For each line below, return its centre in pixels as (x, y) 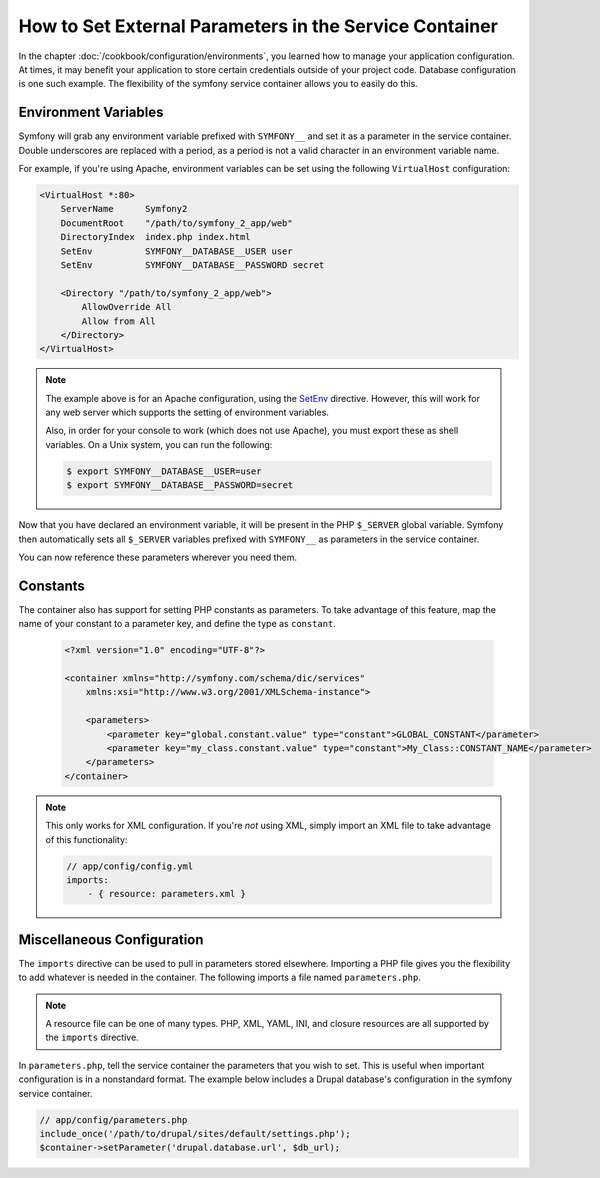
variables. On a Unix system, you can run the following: (159, 444)
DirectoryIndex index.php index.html (155, 237)
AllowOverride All (126, 307)
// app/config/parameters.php (113, 1119)
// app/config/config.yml (130, 866)
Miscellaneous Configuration (111, 939)
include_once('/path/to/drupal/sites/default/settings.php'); (195, 1133)
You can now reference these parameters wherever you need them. (158, 557)
